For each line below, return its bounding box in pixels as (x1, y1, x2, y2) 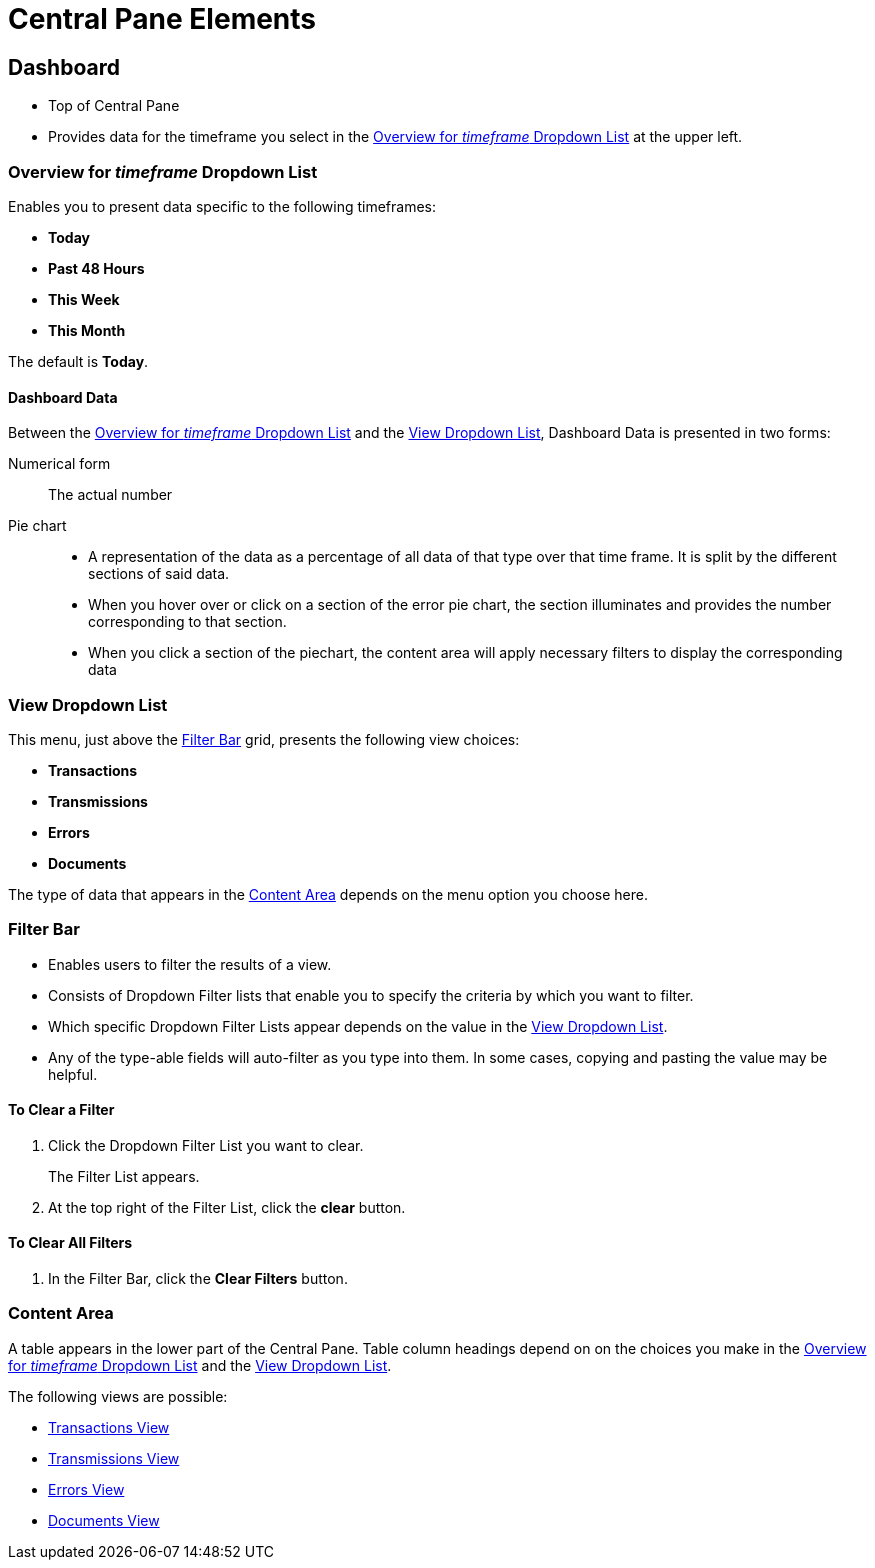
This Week (48, 290, 120, 308)
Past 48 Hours (48, 259, 145, 277)
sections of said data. (88, 565, 230, 583)
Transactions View (48, 1418, 170, 1436)
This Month (48, 321, 126, 339)
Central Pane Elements (8, 2, 317, 36)
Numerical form (8, 455, 111, 473)
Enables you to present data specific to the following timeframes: (8, 197, 437, 215)
